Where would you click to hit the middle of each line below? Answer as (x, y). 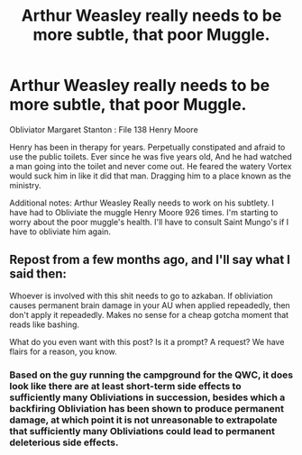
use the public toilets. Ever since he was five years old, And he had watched (151, 156)
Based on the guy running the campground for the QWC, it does (151, 375)
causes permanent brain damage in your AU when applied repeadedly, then (150, 305)
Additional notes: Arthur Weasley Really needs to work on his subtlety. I (142, 203)
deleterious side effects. (64, 442)
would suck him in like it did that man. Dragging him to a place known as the (150, 176)
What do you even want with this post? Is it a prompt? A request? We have (147, 341)
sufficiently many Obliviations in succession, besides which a (147, 397)
